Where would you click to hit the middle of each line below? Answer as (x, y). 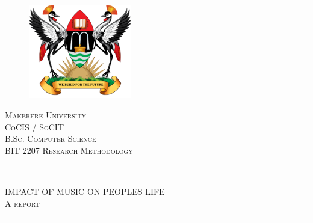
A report (22, 203)
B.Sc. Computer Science (51, 139)
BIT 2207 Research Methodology (69, 150)
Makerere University (46, 115)
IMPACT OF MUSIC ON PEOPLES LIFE (85, 191)
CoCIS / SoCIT (34, 127)
